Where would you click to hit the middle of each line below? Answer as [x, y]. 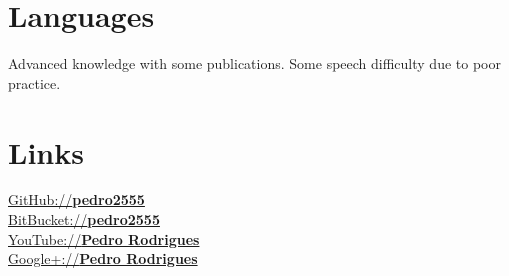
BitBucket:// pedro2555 [84, 219]
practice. [34, 82]
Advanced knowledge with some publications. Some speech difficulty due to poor [254, 63]
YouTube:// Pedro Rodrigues [104, 238]
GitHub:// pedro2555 [76, 199]
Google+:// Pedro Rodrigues [103, 258]
